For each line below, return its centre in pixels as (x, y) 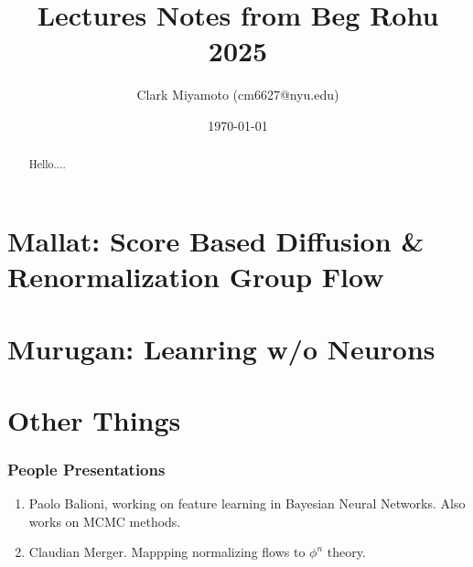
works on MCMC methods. (105, 521)
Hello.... (47, 164)
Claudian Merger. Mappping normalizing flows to (167, 552)
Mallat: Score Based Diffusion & (216, 240)
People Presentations (86, 469)
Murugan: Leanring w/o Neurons (221, 348)
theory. (346, 552)
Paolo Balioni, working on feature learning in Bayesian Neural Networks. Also (247, 503)
